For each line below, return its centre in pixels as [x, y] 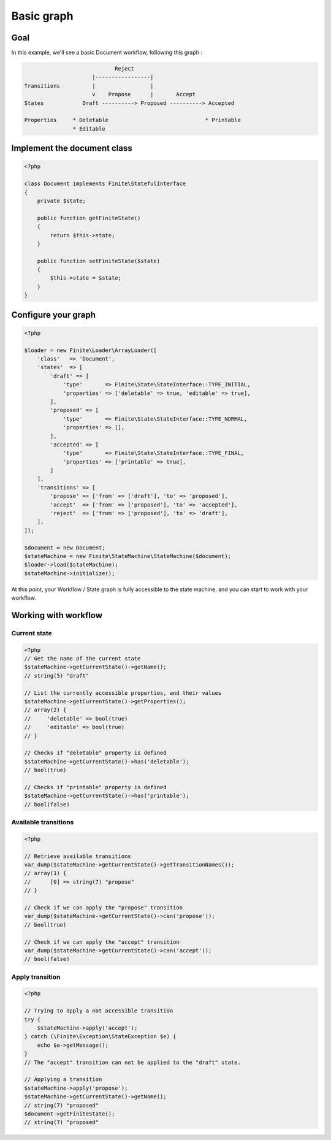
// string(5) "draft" [57, 675]
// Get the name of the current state [82, 659]
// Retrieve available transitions [78, 856]
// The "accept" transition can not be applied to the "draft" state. [133, 1062]
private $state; [61, 201]
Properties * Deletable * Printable [133, 120]
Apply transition [36, 977]
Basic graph [42, 16]
